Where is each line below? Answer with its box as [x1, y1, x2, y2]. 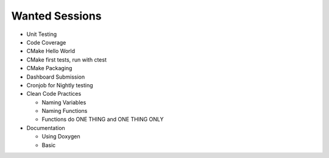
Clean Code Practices [26, 90, 82, 98]
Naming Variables [41, 98, 87, 106]
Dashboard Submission [26, 73, 85, 81]
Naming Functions [41, 107, 88, 115]
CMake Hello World [26, 48, 76, 55]
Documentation [26, 124, 65, 131]
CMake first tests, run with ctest [26, 56, 107, 63]
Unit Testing [26, 31, 57, 38]
